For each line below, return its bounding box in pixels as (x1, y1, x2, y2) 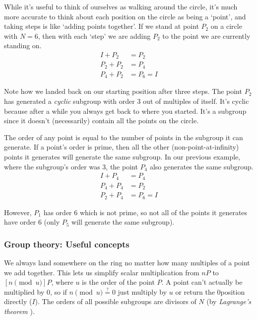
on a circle (210, 21, 242, 31)
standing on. (4, 40, 42, 51)
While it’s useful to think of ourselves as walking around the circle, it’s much (4, 1, 238, 11)
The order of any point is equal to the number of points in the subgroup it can (4, 132, 243, 142)
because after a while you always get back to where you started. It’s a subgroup (4, 105, 247, 116)
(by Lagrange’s (206, 296, 251, 307)
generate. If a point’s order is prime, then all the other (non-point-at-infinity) (4, 142, 239, 152)
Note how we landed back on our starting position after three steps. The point (4, 86, 242, 96)
